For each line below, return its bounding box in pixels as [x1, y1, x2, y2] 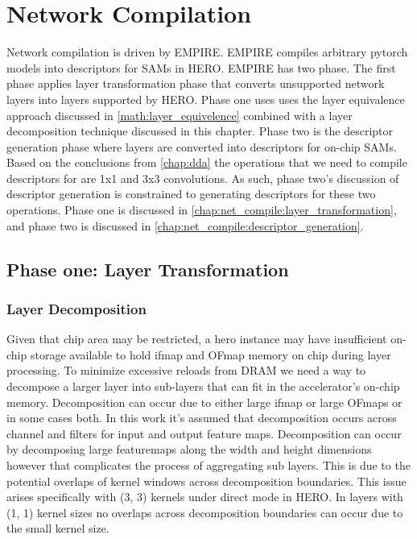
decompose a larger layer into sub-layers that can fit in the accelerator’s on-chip [6, 378, 400, 395]
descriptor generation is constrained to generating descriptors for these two [6, 185, 376, 202]
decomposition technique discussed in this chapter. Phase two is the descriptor [6, 122, 394, 139]
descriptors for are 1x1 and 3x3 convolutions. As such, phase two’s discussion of [6, 169, 399, 186]
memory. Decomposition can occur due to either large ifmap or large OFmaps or [6, 393, 403, 410]
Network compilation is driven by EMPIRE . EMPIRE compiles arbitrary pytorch [6, 44, 408, 60]
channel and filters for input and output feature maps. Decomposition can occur [6, 425, 402, 442]
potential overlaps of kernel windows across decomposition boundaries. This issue [6, 472, 407, 489]
